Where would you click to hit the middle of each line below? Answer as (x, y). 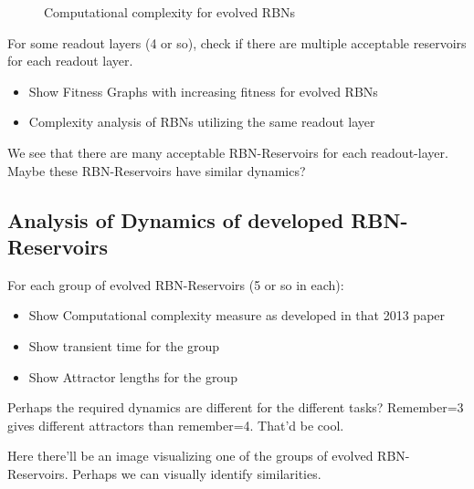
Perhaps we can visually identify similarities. (197, 473)
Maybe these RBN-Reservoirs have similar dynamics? (157, 170)
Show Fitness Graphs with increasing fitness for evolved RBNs (203, 91)
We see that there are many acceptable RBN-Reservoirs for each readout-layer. (228, 152)
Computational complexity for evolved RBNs (170, 12)
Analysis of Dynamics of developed (176, 219)
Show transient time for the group (124, 345)
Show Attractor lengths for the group (133, 376)
